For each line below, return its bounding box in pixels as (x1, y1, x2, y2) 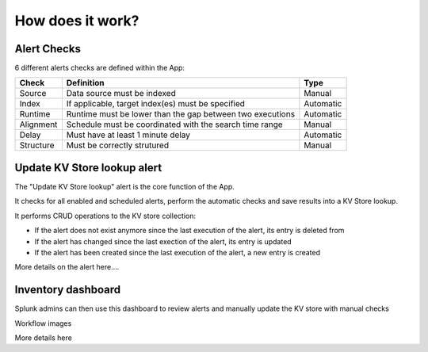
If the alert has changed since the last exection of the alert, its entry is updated (34, 236, 292, 246)
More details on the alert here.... (14, 262, 120, 272)
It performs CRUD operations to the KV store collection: (14, 211, 196, 220)
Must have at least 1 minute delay (66, 129, 190, 140)
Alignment (19, 119, 58, 130)
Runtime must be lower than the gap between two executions (66, 109, 296, 120)
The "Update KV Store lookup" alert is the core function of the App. (14, 182, 235, 191)
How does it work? (14, 12, 139, 29)
